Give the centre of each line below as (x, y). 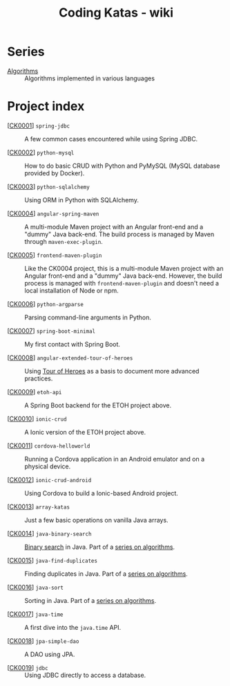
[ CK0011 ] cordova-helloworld (49, 446)
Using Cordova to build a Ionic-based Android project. (101, 493)
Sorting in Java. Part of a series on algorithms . (90, 600)
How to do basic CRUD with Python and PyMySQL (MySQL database (122, 166)
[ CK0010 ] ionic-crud (37, 419)
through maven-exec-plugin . (64, 241)
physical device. (48, 466)
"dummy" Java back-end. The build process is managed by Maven (119, 234)
